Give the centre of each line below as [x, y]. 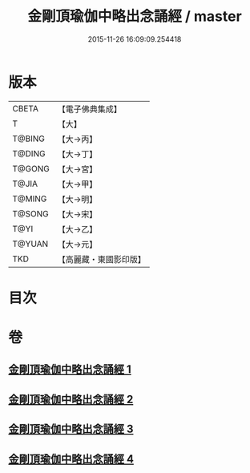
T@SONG [31, 213]
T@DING [29, 153]
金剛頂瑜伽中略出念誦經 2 [71, 399]
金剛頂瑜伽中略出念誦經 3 [71, 429]
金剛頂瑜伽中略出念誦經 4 [71, 459]
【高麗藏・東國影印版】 [101, 259]
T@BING [29, 139]
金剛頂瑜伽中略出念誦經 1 [70, 370]
